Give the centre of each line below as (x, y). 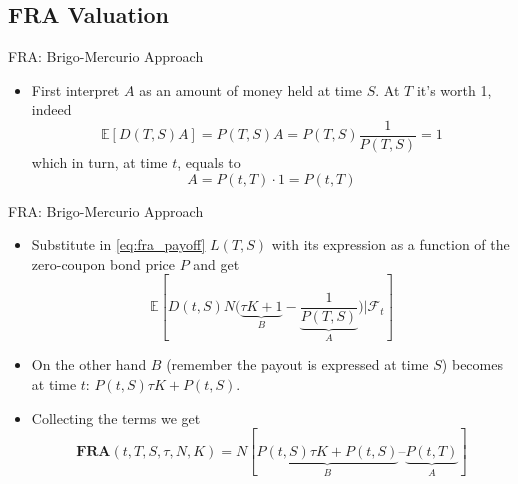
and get (216, 263)
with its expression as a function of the (390, 244)
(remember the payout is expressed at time (297, 364)
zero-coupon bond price (103, 263)
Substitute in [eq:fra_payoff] (118, 244)
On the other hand (89, 364)
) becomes (472, 364)
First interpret (75, 89)
